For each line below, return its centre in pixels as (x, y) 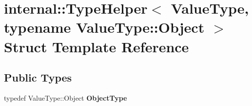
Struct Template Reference (97, 46)
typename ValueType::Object (104, 27)
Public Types (38, 77)
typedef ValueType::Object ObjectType (66, 97)
